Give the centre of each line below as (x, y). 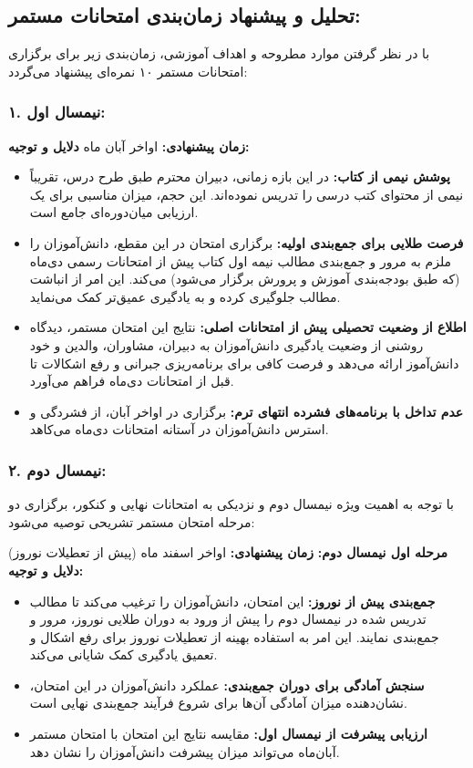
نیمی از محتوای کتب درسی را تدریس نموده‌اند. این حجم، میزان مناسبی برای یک (247, 194)
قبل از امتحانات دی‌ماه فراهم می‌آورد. (132, 381)
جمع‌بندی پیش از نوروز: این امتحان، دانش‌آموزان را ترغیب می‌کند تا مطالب (232, 601)
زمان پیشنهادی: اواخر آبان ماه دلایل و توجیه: (129, 145)
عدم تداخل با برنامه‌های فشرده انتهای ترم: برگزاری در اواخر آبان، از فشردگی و (247, 411)
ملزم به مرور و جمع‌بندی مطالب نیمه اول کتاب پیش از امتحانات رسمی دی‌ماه (241, 260)
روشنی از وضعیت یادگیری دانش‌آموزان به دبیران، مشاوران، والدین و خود (226, 344)
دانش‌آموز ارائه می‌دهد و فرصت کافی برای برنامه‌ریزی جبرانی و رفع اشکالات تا (244, 363)
